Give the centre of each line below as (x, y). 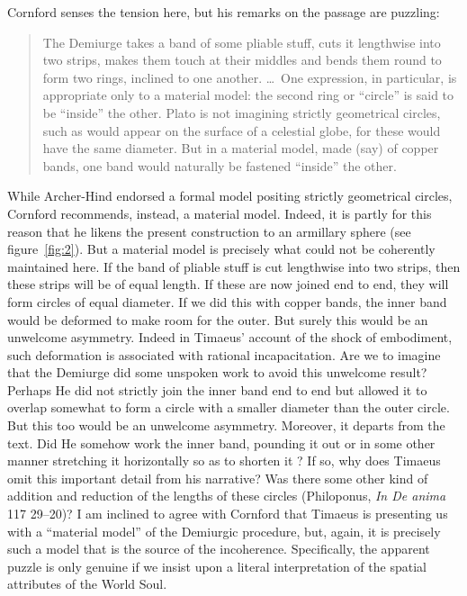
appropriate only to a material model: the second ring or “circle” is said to (248, 95)
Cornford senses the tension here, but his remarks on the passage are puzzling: (224, 12)
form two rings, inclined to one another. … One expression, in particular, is (250, 77)
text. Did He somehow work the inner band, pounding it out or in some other (221, 442)
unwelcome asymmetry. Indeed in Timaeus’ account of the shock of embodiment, (230, 337)
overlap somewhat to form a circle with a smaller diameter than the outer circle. (229, 407)
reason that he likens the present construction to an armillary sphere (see (209, 231)
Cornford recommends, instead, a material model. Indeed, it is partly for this (220, 213)
